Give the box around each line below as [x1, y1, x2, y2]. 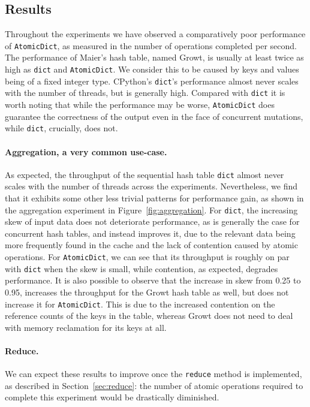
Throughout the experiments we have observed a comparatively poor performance [5, 28, 306, 40]
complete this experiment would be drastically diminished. [5, 391, 219, 403]
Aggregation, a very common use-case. [5, 145, 167, 158]
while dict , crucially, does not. [5, 122, 118, 134]
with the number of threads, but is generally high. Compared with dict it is [5, 86, 285, 99]
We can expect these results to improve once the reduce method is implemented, [5, 367, 302, 380]
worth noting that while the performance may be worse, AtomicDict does [5, 98, 275, 111]
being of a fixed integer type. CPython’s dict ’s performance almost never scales [5, 74, 299, 87]
